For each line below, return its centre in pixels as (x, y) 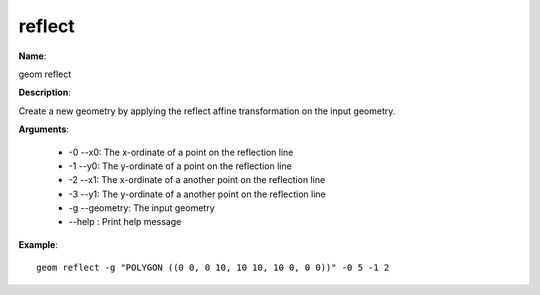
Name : (32, 56)
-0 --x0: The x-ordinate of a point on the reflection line (181, 152)
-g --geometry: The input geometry (141, 208)
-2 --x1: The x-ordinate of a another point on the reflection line (197, 180)
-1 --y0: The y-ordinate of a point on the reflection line (180, 166)
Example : (38, 244)
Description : (45, 92)
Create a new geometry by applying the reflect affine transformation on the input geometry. (207, 111)
